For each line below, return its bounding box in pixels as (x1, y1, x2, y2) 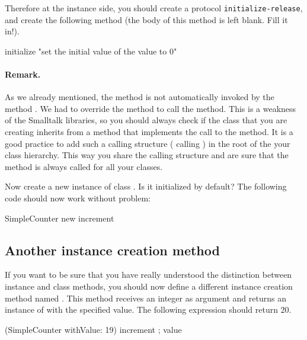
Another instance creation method (5, 240, 220, 259)
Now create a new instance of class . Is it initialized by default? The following (5, 180, 287, 193)
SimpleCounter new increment (5, 211, 114, 224)
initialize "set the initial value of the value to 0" (5, 44, 177, 57)
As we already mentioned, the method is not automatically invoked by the (5, 91, 274, 103)
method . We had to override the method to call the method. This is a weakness (5, 102, 296, 114)
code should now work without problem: (5, 191, 151, 204)
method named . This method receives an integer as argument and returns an (5, 291, 286, 304)
